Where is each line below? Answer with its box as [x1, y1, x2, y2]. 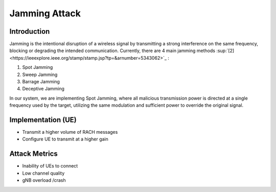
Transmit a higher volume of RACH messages [22, 129, 118, 135]
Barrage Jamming [22, 79, 60, 85]
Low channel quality [22, 170, 65, 176]
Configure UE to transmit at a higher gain [22, 136, 108, 142]
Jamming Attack [9, 8, 81, 19]
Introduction [9, 27, 50, 36]
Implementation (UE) [9, 115, 77, 124]
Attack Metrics [9, 150, 58, 158]
